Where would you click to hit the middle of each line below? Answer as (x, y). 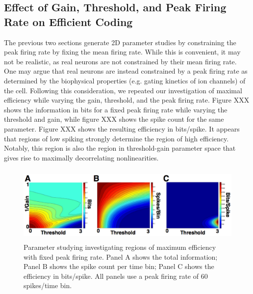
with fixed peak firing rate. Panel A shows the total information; (121, 256)
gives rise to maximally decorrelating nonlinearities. (81, 157)
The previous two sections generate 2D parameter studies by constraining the (120, 42)
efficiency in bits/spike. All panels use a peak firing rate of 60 (116, 276)
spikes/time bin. (48, 285)
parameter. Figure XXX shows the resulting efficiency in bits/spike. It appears (122, 128)
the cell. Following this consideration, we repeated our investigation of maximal (123, 90)
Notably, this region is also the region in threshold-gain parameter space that (120, 148)
